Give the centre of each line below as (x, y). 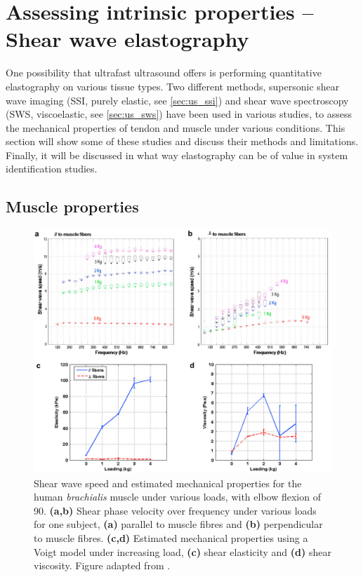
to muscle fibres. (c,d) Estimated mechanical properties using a (171, 538)
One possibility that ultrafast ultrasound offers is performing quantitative (164, 73)
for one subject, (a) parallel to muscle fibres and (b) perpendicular (178, 524)
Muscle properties (72, 206)
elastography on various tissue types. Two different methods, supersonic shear (173, 86)
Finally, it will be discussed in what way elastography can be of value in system (177, 155)
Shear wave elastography (127, 39)
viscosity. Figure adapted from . (102, 565)
